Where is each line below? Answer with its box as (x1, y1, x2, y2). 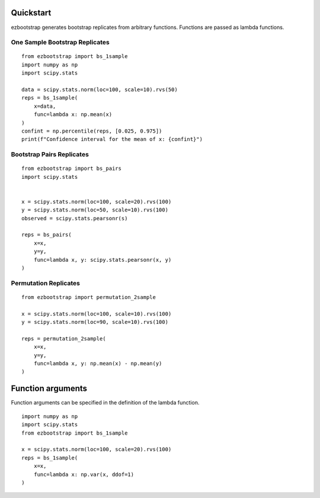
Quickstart (11, 8, 52, 18)
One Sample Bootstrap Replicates (11, 38, 110, 47)
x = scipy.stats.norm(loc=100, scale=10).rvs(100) (21, 310, 172, 317)
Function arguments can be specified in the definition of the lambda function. (11, 399, 200, 406)
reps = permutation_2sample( (21, 335, 106, 342)
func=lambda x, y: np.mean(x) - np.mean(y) (33, 360, 162, 367)
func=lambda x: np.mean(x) (33, 111, 113, 118)
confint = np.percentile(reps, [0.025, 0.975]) (21, 127, 162, 134)
